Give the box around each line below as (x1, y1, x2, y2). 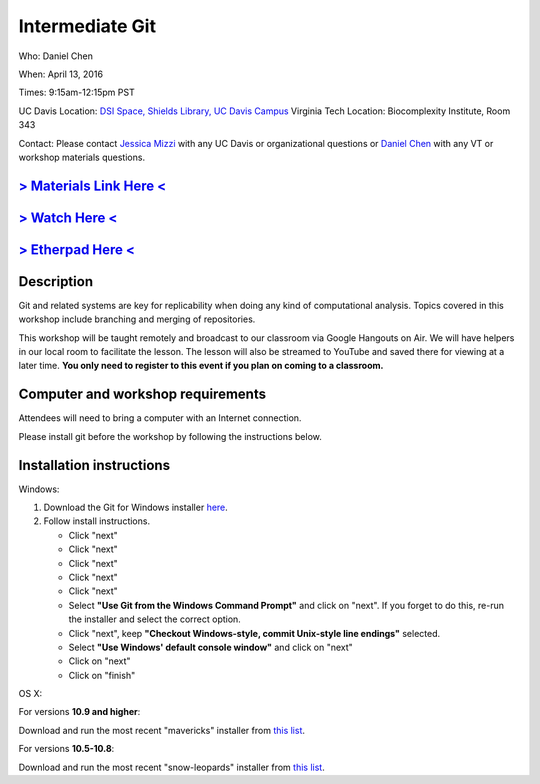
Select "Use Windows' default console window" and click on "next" (68, 641, 354, 653)
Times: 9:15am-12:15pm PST (18, 86, 135, 99)
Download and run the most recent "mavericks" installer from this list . (18, 724, 305, 736)
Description (18, 273, 94, 290)
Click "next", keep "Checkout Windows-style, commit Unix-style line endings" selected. (68, 627, 441, 639)
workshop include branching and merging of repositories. (18, 313, 256, 325)
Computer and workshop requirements (18, 386, 267, 403)
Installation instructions (18, 456, 170, 474)
